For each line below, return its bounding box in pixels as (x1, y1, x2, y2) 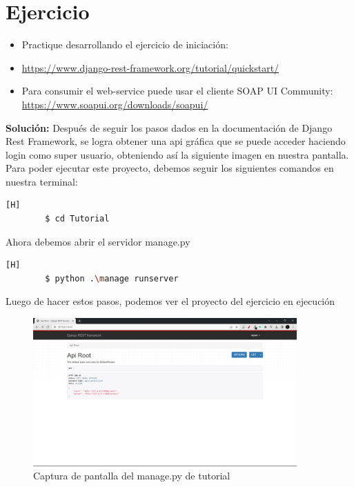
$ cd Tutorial (45, 214, 110, 224)
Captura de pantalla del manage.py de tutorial (33, 468, 230, 483)
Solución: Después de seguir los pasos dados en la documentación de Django (6, 120, 333, 135)
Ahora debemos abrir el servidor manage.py (6, 234, 190, 248)
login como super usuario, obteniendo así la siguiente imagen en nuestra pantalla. (6, 147, 349, 161)
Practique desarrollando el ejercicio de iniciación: (21, 37, 228, 52)
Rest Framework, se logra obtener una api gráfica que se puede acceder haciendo (6, 134, 346, 148)
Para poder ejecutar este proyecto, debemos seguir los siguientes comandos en (6, 161, 334, 175)
